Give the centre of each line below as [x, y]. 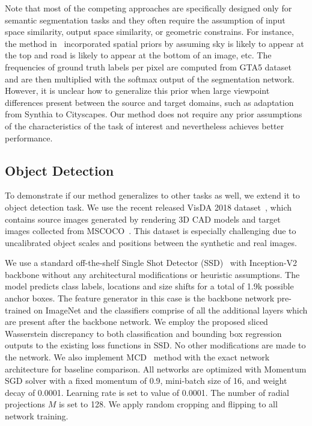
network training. [37, 416]
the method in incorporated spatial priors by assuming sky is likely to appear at [154, 43]
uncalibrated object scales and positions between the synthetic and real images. [151, 242]
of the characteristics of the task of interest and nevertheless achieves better [145, 125]
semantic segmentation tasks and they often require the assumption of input [145, 20]
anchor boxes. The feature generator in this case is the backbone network [140, 298]
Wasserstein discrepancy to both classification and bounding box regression [143, 333]
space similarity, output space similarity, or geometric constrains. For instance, [149, 32]
